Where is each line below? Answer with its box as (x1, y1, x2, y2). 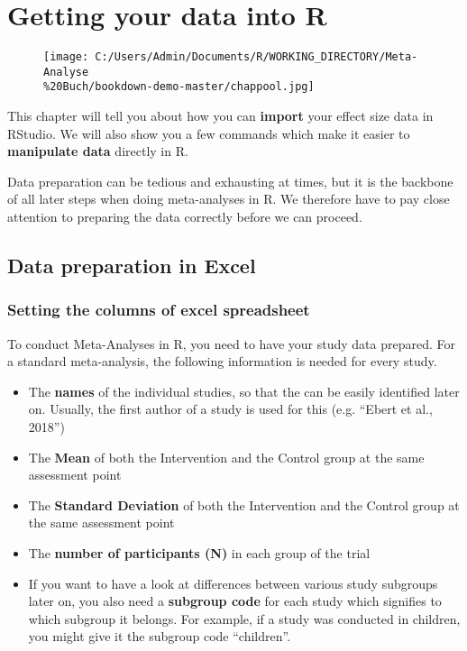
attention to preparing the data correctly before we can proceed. (7, 207, 362, 226)
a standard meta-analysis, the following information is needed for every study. (7, 352, 437, 371)
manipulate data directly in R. (7, 142, 188, 160)
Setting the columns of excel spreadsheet (7, 298, 310, 321)
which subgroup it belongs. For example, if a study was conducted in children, (28, 609, 461, 628)
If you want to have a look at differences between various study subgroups (28, 573, 438, 592)
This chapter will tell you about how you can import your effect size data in (7, 106, 434, 125)
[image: (43, 50, 89, 64)
